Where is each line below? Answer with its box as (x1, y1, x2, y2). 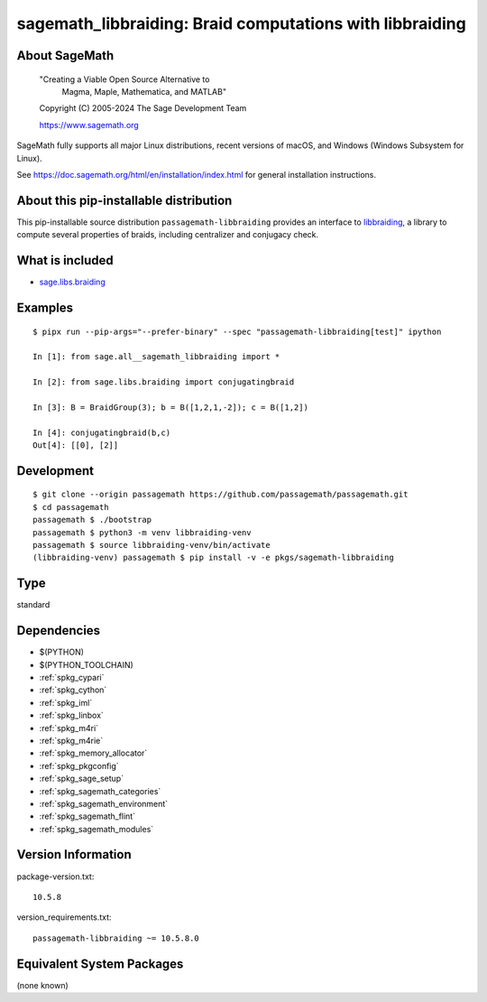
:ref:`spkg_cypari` (39, 672, 105, 682)
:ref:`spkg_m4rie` (39, 735, 104, 746)
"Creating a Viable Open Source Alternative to (39, 73, 210, 85)
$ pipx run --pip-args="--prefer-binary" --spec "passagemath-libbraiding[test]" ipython (32, 326, 442, 337)
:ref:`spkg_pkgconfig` (39, 760, 119, 771)
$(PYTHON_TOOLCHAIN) (39, 659, 134, 670)
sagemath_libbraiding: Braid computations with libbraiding (16, 14, 466, 33)
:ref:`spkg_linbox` (39, 710, 104, 721)
